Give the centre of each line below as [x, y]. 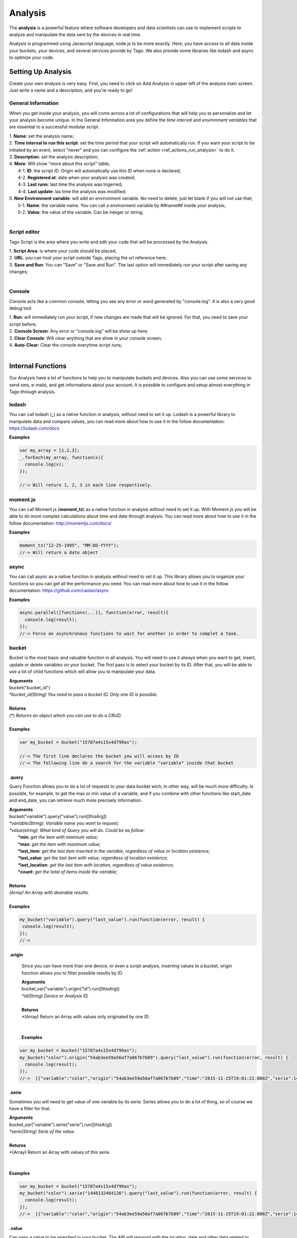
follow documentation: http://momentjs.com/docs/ [60, 523]
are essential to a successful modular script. [54, 127]
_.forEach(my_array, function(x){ [61, 457]
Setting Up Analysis [40, 72]
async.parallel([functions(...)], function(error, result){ [94, 613]
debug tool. [21, 308]
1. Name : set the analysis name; [42, 136]
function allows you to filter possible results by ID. [72, 973]
